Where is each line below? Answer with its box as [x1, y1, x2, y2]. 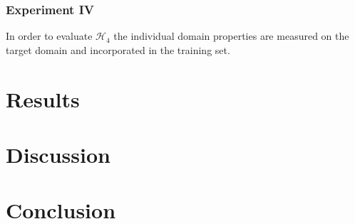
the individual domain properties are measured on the [113, 28, 349, 43]
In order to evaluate [6, 28, 93, 43]
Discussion [6, 139, 110, 169]
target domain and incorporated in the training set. [6, 42, 230, 57]
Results [6, 84, 80, 113]
